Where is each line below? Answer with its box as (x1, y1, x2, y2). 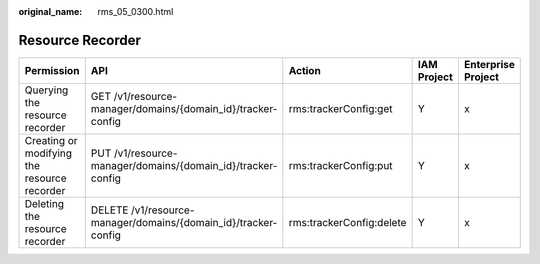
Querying (24, 83, 69, 97)
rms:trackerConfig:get (288, 101, 393, 115)
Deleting (24, 196, 65, 210)
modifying (24, 146, 73, 160)
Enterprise (463, 57, 515, 71)
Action (288, 63, 322, 77)
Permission (24, 63, 80, 77)
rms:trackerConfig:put (288, 158, 394, 172)
